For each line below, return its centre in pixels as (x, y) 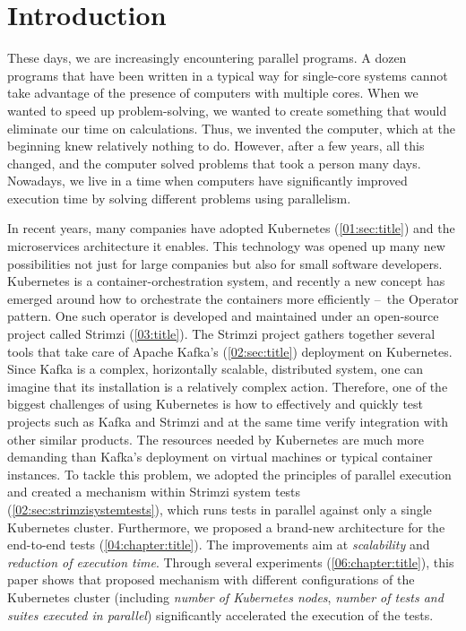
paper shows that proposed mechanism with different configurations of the (211, 579)
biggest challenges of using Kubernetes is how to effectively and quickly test (216, 404)
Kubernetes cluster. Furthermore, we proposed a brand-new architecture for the (226, 527)
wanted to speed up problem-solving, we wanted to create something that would (227, 110)
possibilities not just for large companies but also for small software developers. (225, 263)
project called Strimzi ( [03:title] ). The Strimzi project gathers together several (221, 334)
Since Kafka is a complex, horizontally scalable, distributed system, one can (216, 369)
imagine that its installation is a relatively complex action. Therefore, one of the (228, 386)
